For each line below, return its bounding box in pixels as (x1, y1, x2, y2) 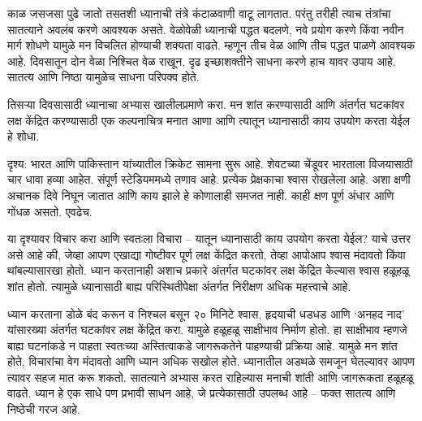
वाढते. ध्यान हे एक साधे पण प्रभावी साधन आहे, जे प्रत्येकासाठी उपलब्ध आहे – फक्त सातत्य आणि (7, 384, 396, 401)
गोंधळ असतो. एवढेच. (7, 202, 93, 219)
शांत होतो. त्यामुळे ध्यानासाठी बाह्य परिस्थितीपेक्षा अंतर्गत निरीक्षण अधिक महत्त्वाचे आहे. (7, 277, 351, 294)
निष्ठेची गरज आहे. (7, 401, 80, 418)
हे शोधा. (7, 128, 40, 145)
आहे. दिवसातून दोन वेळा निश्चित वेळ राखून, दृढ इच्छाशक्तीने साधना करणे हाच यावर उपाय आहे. (7, 52, 396, 69)
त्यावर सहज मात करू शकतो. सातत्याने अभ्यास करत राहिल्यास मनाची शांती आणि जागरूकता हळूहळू (7, 368, 414, 385)
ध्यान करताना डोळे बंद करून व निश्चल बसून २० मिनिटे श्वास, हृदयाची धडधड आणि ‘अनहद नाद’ (7, 305, 405, 322)
